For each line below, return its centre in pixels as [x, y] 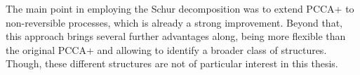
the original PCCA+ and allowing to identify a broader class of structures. [166, 49]
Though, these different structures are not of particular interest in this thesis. [172, 63]
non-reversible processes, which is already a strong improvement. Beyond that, [174, 22]
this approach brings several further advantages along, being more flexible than [176, 36]
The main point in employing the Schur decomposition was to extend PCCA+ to [180, 8]
